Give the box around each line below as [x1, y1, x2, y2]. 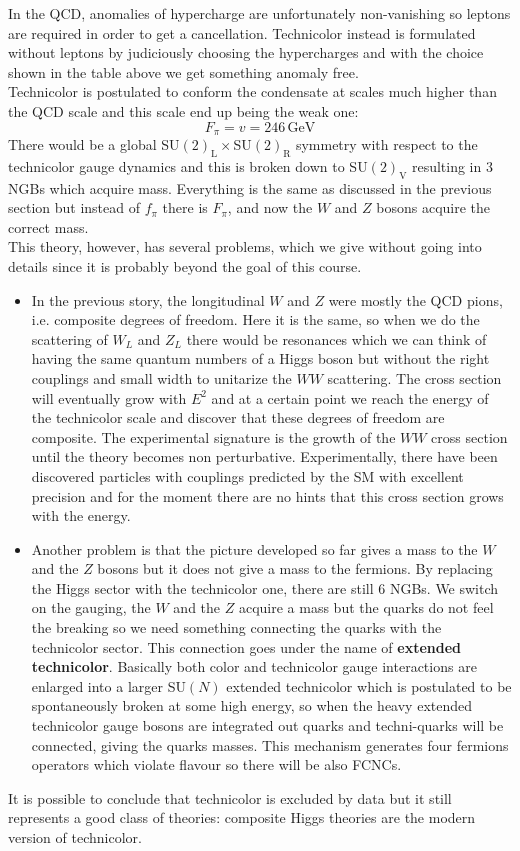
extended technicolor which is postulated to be [226, 675, 512, 696]
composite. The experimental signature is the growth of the [31, 426, 396, 447]
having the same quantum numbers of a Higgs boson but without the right [31, 348, 490, 369]
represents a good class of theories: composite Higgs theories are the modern [8, 807, 476, 828]
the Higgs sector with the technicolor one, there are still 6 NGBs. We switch [31, 577, 499, 598]
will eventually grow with [31, 387, 187, 408]
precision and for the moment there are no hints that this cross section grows [31, 485, 504, 506]
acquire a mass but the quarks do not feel [238, 597, 494, 618]
